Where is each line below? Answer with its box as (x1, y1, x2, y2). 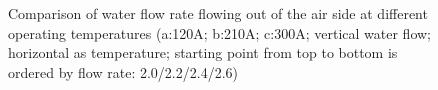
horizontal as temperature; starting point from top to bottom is (8, 42, 398, 63)
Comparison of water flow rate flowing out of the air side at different (8, 3, 428, 23)
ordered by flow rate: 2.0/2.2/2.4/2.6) (8, 61, 238, 82)
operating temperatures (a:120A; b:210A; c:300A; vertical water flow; (8, 22, 431, 43)
